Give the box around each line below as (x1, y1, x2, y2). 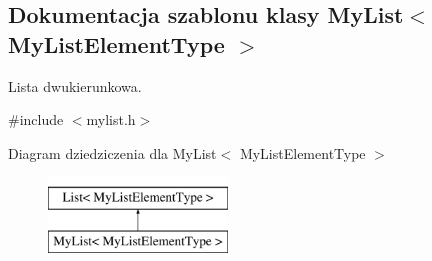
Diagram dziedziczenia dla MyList (8, 142, 217, 163)
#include (8, 109, 64, 130)
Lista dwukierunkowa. (8, 75, 142, 96)
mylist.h (86, 109, 136, 130)
